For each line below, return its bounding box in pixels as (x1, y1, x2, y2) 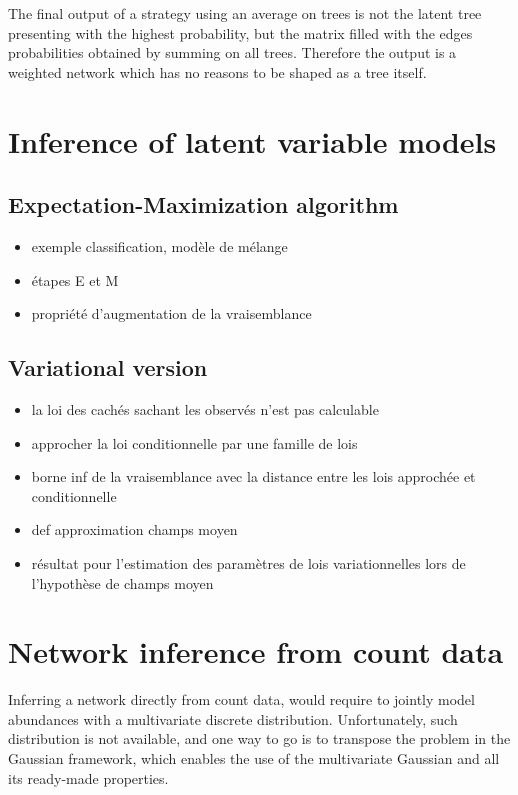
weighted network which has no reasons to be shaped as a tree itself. (8, 61, 427, 82)
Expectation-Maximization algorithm (8, 189, 399, 220)
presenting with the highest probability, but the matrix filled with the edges (8, 22, 473, 43)
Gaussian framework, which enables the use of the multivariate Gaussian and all (8, 748, 500, 768)
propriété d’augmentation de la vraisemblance (31, 303, 312, 324)
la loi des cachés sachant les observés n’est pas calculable (31, 398, 379, 419)
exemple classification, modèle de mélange (31, 235, 288, 256)
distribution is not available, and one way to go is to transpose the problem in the (8, 728, 511, 749)
